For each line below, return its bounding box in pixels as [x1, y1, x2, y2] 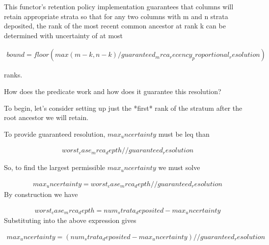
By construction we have [4, 189, 78, 199]
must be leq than [158, 128, 210, 139]
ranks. [4, 70, 23, 80]
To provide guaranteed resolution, [4, 128, 106, 139]
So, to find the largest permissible [4, 162, 106, 172]
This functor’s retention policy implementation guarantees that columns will [4, 1, 234, 11]
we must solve [158, 162, 200, 172]
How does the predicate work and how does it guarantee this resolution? [4, 86, 221, 96]
